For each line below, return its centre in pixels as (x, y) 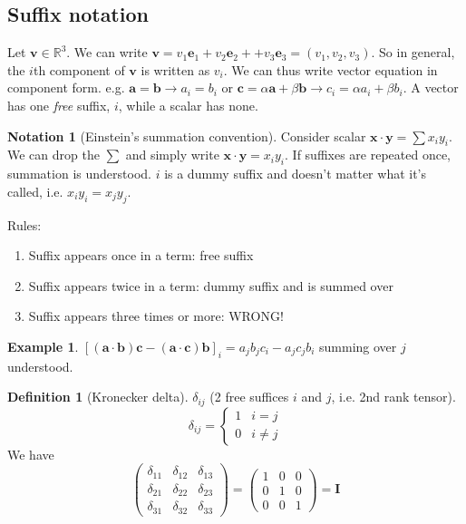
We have (31, 454)
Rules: (24, 224)
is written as (175, 69)
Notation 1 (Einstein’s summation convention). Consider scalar (187, 136)
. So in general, (413, 52)
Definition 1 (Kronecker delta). (98, 397)
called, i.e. (35, 191)
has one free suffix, (59, 105)
